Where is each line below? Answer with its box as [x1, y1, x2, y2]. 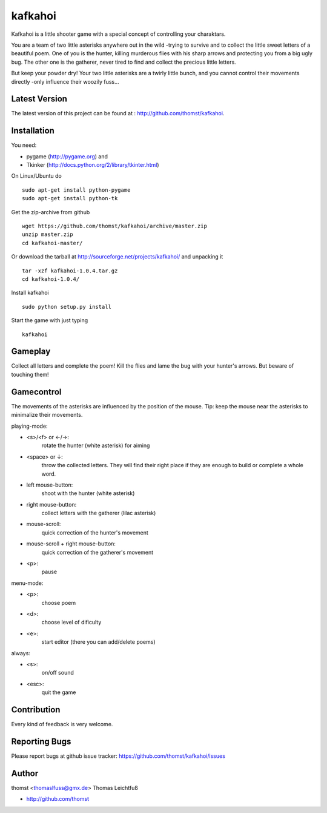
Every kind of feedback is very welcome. [11, 721, 113, 727]
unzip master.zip [22, 231, 73, 238]
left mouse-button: [26, 481, 73, 488]
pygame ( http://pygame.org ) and [26, 152, 108, 160]
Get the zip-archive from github [11, 208, 90, 215]
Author [11, 768, 39, 778]
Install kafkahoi [11, 289, 49, 297]
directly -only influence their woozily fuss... [11, 78, 119, 85]
